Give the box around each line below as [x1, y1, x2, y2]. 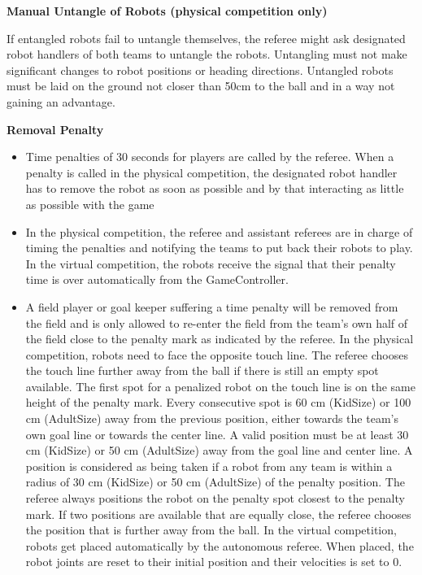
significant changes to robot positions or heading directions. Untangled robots [7, 61, 394, 78]
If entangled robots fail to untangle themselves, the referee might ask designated [7, 29, 406, 46]
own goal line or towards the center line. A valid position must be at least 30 [25, 425, 409, 442]
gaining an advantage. [7, 93, 115, 110]
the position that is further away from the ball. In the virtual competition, [25, 521, 397, 538]
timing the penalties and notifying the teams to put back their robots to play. [25, 239, 413, 256]
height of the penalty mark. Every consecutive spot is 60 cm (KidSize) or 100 [25, 394, 411, 411]
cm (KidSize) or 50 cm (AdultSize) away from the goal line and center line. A [25, 442, 413, 459]
